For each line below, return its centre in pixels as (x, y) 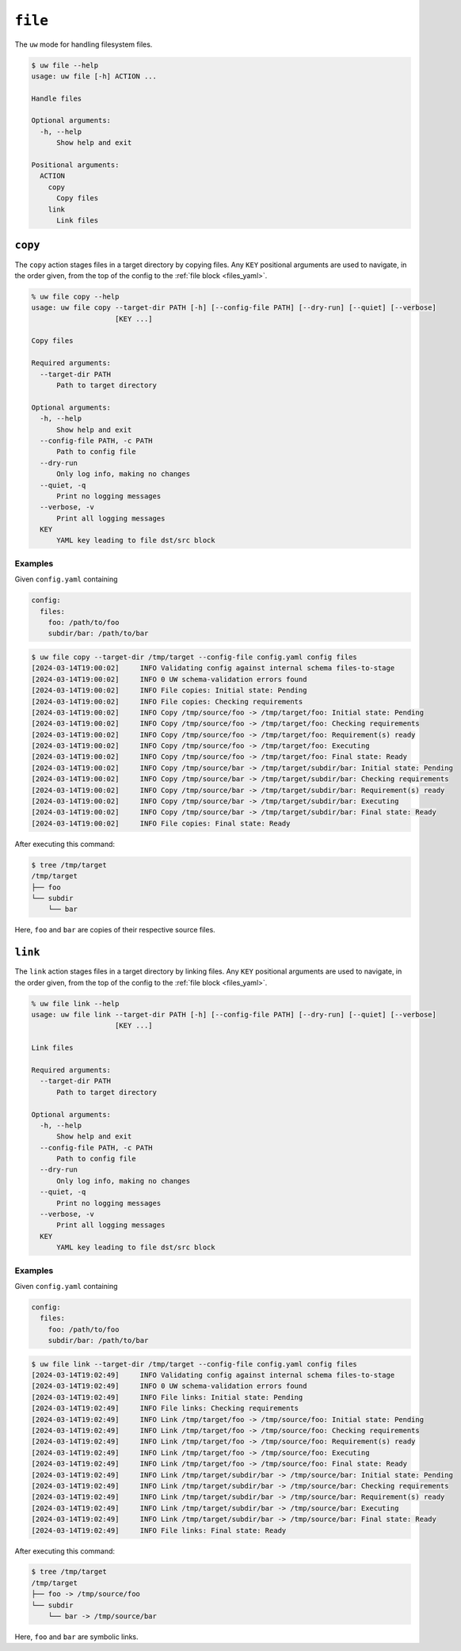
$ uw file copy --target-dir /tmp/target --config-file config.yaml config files (194, 657)
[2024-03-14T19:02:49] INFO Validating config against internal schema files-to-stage (213, 1375)
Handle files (57, 98)
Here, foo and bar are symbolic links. (76, 1637)
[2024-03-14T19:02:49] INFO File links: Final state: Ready (159, 1530)
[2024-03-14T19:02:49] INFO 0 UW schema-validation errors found (169, 1386)
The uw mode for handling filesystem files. (84, 44)
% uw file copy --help (75, 296)
